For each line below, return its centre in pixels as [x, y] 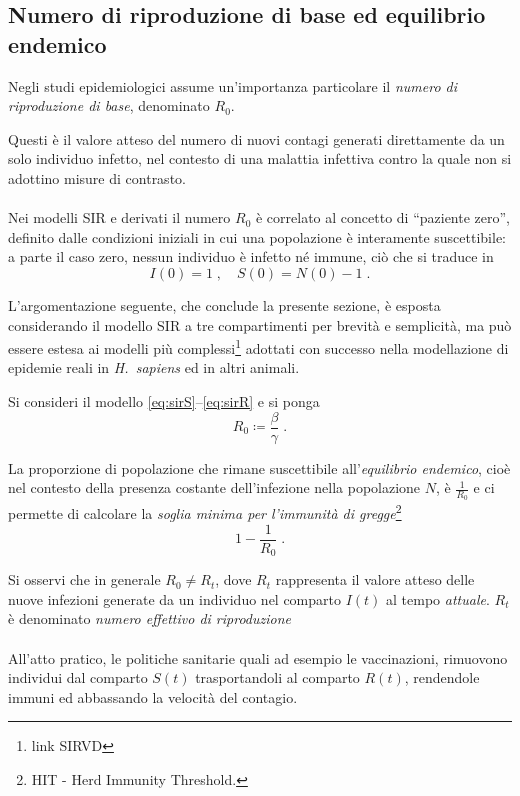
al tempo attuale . [438, 598]
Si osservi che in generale [84, 579]
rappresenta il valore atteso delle [375, 579]
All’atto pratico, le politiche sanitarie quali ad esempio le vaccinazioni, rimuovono [258, 657]
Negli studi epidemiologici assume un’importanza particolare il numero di [233, 85]
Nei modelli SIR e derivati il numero [119, 217]
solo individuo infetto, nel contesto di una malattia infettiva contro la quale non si [260, 158]
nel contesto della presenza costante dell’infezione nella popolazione [214, 487]
